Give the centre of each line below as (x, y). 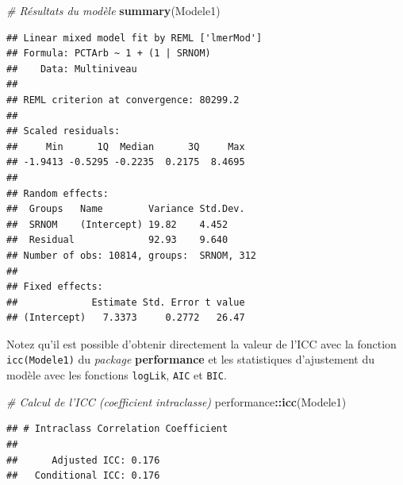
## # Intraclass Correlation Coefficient (117, 429)
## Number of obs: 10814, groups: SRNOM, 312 (131, 255)
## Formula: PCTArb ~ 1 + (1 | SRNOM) (109, 54)
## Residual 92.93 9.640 (117, 240)
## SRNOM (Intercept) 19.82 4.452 (117, 224)
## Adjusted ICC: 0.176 (83, 460)
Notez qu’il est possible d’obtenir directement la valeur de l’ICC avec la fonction (201, 343)
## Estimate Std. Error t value (126, 302)
